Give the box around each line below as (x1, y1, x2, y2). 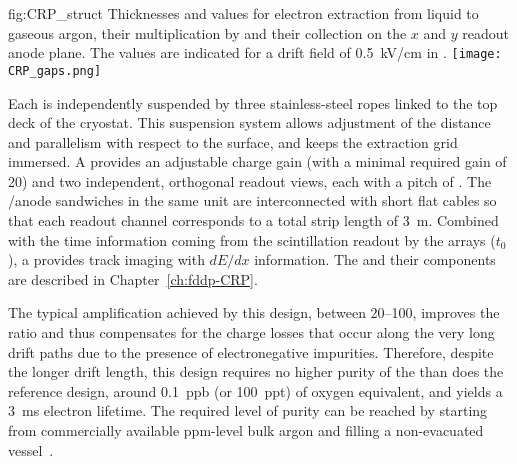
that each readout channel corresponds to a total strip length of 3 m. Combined (8, 210, 499, 231)
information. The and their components (254, 249, 496, 270)
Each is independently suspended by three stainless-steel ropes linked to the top (8, 92, 498, 113)
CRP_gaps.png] (8, 63, 102, 78)
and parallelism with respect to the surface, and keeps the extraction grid (8, 131, 458, 152)
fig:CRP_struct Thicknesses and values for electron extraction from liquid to (8, 3, 479, 23)
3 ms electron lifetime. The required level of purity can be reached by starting (8, 400, 488, 421)
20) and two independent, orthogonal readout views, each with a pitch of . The (8, 170, 492, 191)
